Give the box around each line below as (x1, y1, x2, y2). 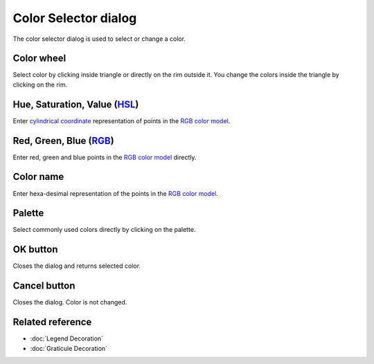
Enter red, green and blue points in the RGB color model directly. (12, 153, 197, 161)
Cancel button (12, 280, 75, 292)
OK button (12, 244, 58, 255)
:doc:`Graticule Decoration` (30, 344, 107, 352)
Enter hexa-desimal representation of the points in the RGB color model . (12, 189, 218, 197)
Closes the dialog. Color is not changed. (12, 298, 127, 307)
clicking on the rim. (12, 80, 68, 89)
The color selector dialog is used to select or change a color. (12, 35, 186, 43)
